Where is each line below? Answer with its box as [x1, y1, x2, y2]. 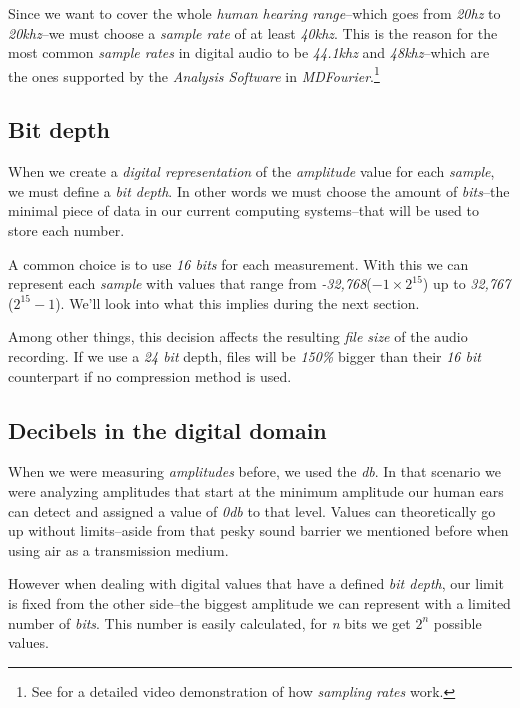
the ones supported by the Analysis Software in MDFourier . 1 [8, 62, 380, 86]
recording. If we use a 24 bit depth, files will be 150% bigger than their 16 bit [8, 345, 481, 366]
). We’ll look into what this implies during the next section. [55, 292, 420, 313]
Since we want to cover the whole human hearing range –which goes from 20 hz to [8, 3, 501, 23]
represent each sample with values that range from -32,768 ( [8, 273, 372, 294]
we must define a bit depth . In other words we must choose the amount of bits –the [8, 180, 510, 201]
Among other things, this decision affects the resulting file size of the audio [8, 326, 468, 347]
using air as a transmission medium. [8, 539, 229, 560]
